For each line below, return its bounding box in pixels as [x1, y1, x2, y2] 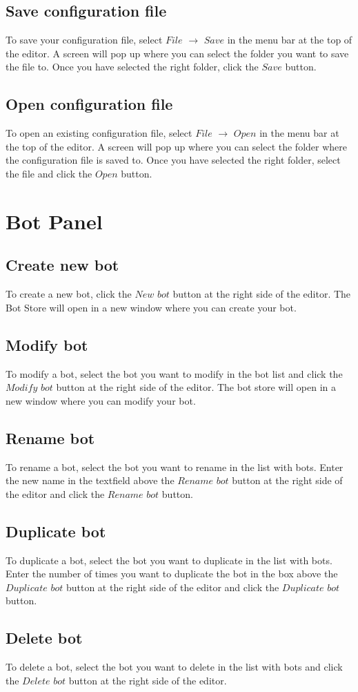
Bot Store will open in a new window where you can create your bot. [6, 300, 297, 314]
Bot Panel [6, 206, 103, 235]
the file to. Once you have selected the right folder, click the [6, 59, 259, 74]
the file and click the [6, 166, 92, 180]
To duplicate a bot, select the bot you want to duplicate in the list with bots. [6, 552, 332, 567]
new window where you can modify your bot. [6, 393, 196, 407]
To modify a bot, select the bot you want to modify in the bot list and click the [6, 366, 343, 381]
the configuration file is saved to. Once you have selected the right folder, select [6, 153, 341, 167]
